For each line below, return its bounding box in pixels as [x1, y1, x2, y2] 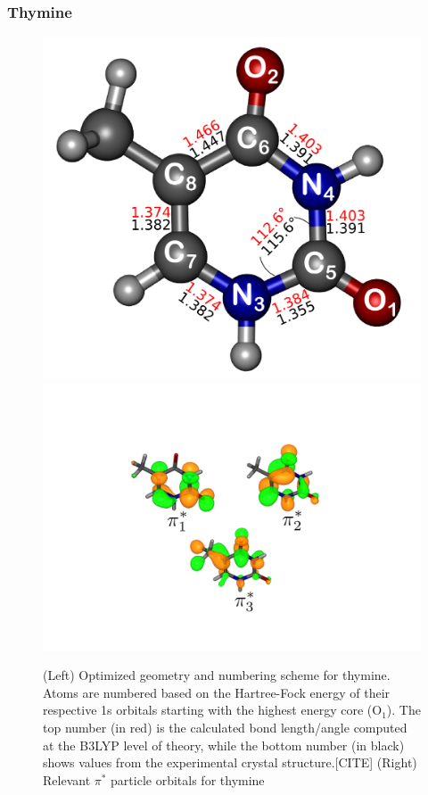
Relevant [43, 770, 91, 789]
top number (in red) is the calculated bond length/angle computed [43, 717, 407, 736]
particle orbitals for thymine [111, 770, 265, 789]
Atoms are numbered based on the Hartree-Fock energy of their [43, 683, 391, 701]
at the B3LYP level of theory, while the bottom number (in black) [43, 735, 405, 754]
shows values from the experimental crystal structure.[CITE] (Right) [43, 753, 417, 772]
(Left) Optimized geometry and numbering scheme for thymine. [43, 666, 391, 684]
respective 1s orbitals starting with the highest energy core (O [43, 700, 383, 719]
